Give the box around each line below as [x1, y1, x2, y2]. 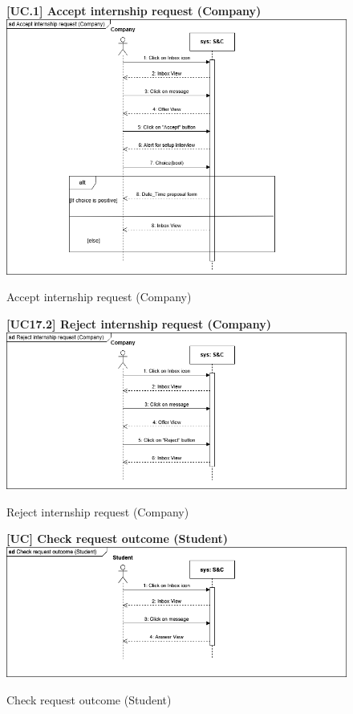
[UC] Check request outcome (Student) [6, 530, 229, 547]
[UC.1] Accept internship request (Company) [6, 2, 262, 18]
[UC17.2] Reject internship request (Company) [6, 315, 271, 332]
